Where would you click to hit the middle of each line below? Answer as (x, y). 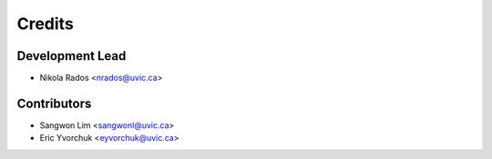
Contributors (54, 103)
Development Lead (72, 56)
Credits (46, 24)
